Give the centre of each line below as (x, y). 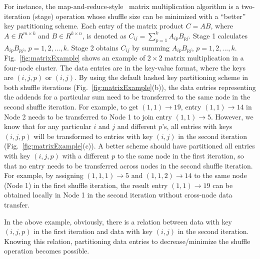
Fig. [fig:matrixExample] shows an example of (75, 58)
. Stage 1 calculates (218, 35)
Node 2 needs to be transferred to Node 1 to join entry (88, 116)
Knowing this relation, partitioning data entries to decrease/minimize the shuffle (127, 241)
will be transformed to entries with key (93, 136)
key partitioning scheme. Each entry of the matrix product (94, 26)
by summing (151, 47)
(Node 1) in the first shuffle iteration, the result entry (86, 185)
